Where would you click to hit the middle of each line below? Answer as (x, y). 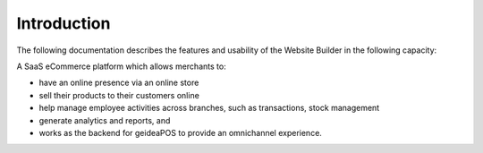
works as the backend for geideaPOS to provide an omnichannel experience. (180, 132)
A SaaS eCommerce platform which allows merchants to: (122, 66)
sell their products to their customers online (119, 95)
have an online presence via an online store (119, 83)
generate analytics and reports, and (105, 120)
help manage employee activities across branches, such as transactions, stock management (209, 108)
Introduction (64, 23)
